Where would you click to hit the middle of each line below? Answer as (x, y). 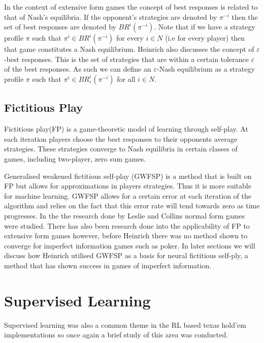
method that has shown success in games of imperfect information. (108, 265)
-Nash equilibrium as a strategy (206, 69)
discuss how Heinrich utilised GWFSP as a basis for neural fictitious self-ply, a (126, 255)
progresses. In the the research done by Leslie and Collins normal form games (125, 215)
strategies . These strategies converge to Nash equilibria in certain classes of (121, 149)
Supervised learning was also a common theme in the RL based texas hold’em (125, 324)
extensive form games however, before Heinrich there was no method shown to (126, 236)
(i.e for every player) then (205, 38)
